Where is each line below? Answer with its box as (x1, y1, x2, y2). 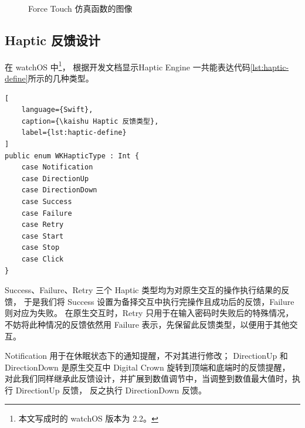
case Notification (21, 163, 93, 172)
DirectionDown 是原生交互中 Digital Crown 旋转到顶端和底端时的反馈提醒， (5, 361, 290, 373)
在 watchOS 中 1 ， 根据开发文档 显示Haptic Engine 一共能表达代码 (5, 59, 250, 73)
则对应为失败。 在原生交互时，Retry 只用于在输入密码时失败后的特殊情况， (5, 307, 294, 319)
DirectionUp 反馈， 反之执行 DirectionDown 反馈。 (15, 383, 207, 396)
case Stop (21, 243, 60, 252)
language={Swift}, (21, 106, 93, 114)
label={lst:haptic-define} (21, 128, 127, 137)
